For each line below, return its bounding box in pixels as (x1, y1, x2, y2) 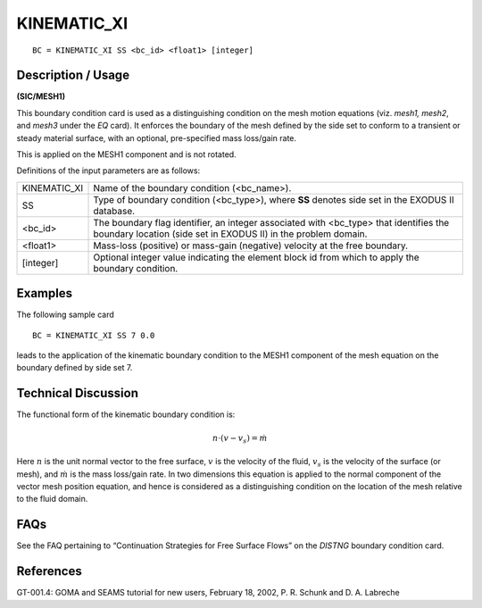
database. (93, 204, 136, 217)
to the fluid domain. (16, 494, 88, 504)
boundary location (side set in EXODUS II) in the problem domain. (93, 228, 368, 240)
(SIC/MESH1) (16, 91, 66, 102)
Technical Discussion (16, 386, 138, 401)
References (16, 563, 82, 579)
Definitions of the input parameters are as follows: (16, 165, 201, 176)
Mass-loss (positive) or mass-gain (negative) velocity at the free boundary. (93, 239, 409, 252)
